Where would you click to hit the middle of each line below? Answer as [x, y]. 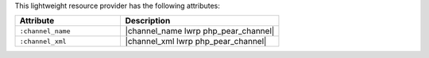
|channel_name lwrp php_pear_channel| [200, 31]
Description [148, 21]
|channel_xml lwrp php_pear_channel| [196, 42]
